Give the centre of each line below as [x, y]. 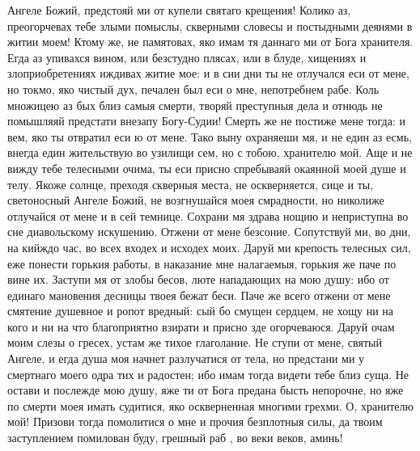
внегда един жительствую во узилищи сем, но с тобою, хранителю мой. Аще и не [210, 152]
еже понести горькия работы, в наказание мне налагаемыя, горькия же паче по [202, 263]
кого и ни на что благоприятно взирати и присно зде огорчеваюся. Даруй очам [201, 326]
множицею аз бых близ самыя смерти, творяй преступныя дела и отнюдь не [195, 105]
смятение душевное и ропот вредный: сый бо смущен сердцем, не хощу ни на [200, 311]
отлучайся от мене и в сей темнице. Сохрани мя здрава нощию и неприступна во [208, 215]
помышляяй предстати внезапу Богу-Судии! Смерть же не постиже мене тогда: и [206, 121]
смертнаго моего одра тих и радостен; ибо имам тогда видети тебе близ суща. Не [208, 374]
